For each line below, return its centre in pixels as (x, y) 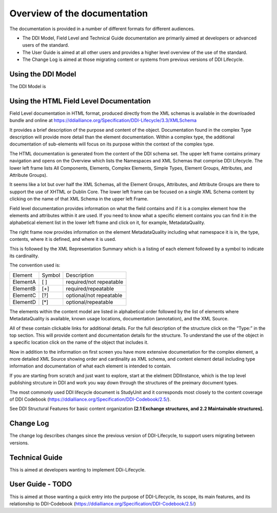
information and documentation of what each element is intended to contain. (90, 366)
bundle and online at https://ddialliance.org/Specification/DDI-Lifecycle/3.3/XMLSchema (103, 120)
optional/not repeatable (94, 295)
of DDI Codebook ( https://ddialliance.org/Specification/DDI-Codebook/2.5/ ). (90, 399)
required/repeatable (90, 289)
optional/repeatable (90, 302)
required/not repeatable (95, 282)
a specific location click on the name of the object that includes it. (79, 342)
